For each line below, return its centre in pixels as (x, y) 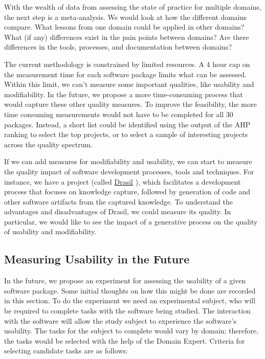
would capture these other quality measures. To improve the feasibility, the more (130, 104)
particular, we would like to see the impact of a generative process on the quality (131, 221)
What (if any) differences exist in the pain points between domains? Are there (127, 37)
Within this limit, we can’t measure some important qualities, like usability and (129, 84)
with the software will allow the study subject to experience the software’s (120, 320)
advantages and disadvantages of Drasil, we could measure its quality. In (118, 211)
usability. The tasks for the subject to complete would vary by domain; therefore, (131, 331)
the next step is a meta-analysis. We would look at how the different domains (126, 17)
